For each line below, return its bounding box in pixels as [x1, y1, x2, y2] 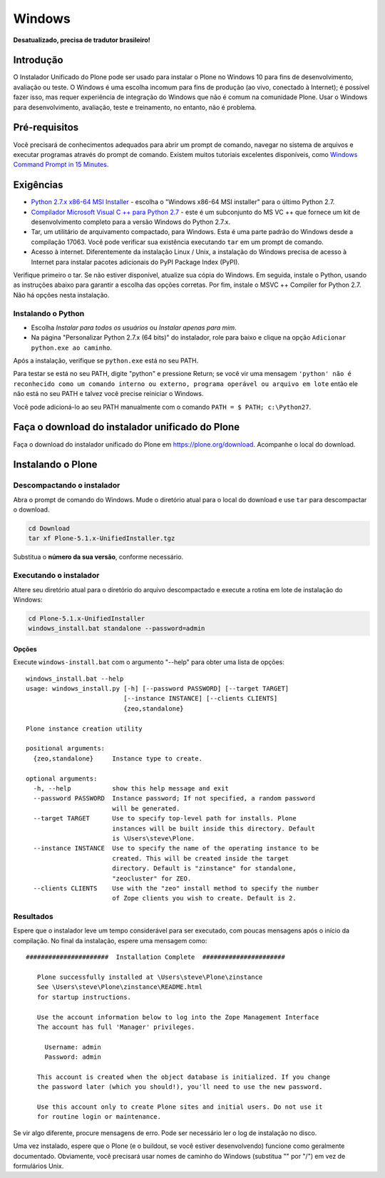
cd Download [28, 524, 71, 533]
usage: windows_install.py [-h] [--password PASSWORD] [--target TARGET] [26, 685, 289, 693]
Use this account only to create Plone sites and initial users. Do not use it [36, 1103, 323, 1111]
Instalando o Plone [13, 459, 98, 471]
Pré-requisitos [13, 121, 79, 133]
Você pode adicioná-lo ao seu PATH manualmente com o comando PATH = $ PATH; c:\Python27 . [13, 402, 312, 411]
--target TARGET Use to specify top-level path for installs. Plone [33, 814, 297, 823]
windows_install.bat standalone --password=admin [28, 624, 205, 633]
